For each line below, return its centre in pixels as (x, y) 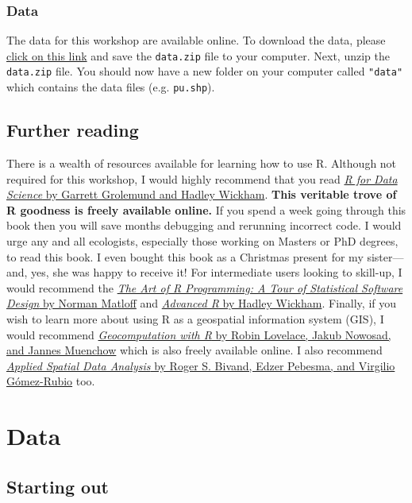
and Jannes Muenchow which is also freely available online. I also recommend (194, 350)
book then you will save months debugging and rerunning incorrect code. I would (204, 225)
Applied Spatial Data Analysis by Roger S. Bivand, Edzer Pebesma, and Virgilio (201, 365)
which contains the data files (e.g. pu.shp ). (111, 87)
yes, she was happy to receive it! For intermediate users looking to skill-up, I (217, 272)
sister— (385, 256)
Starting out (58, 486)
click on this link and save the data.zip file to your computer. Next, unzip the (198, 55)
